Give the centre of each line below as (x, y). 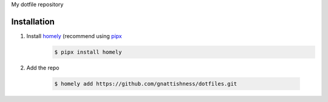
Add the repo (43, 68)
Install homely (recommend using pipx (74, 36)
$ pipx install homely (88, 52)
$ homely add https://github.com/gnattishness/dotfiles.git (146, 84)
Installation (33, 21)
